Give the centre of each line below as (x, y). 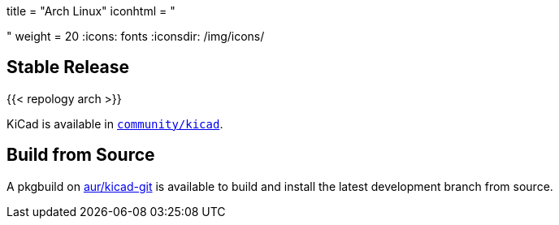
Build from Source (81, 155)
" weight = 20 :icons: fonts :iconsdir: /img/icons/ (136, 36)
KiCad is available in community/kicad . (115, 123)
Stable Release (68, 67)
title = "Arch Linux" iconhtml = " (91, 11)
